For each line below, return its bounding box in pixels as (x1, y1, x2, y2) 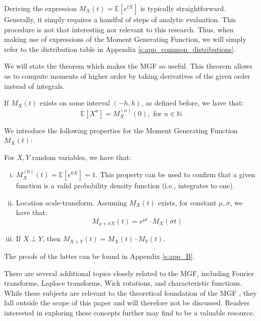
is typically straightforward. (140, 3, 226, 13)
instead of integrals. (4, 80, 65, 91)
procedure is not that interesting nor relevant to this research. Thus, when (4, 24, 234, 34)
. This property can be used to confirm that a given (95, 169, 255, 180)
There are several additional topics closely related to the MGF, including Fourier (4, 268, 254, 278)
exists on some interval (39, 97, 110, 108)
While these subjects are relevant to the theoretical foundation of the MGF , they (4, 287, 257, 298)
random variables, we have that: (32, 151, 131, 162)
